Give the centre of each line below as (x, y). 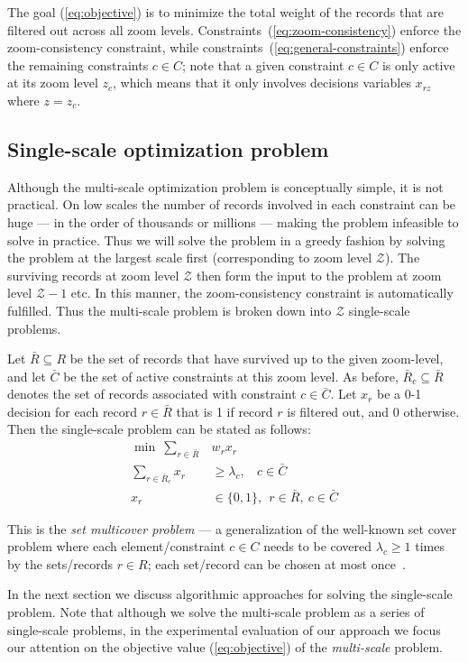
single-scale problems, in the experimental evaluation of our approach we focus (224, 629)
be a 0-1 (399, 394)
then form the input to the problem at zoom (319, 275)
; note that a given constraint (263, 64)
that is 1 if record (225, 411)
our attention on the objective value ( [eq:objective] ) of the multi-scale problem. (225, 647)
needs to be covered (318, 546)
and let (27, 376)
